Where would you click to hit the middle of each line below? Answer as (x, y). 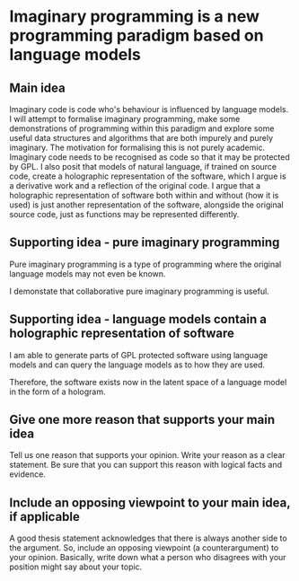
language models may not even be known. (88, 273)
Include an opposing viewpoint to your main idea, (150, 502)
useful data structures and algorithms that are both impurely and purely (141, 138)
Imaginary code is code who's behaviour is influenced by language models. (149, 109)
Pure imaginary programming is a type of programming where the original (145, 264)
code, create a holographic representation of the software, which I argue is (148, 176)
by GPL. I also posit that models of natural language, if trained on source (143, 167)
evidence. (28, 474)
